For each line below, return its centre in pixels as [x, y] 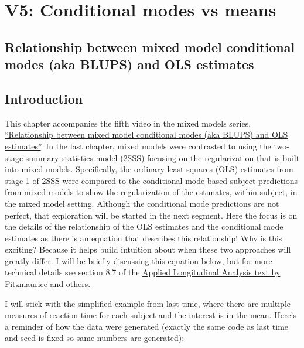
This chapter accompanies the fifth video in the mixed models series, [128, 123]
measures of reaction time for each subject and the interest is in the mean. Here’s [151, 315]
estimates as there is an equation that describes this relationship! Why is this [144, 238]
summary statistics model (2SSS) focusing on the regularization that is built [163, 157]
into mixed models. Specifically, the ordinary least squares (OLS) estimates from [149, 169]
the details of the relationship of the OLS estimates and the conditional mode [144, 226]
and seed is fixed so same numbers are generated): [95, 338]
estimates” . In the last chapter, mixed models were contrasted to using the [138, 146]
